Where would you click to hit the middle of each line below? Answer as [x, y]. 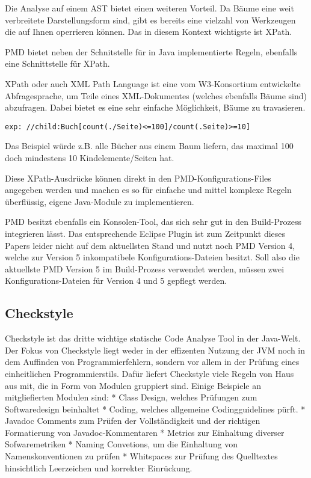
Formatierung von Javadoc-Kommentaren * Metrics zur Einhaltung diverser [145, 432]
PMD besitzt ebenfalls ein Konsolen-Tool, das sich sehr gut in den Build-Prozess [153, 222]
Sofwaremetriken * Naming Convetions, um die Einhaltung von [121, 444]
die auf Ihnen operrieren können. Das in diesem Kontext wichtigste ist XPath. [149, 32]
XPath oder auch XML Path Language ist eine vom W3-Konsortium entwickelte [153, 83]
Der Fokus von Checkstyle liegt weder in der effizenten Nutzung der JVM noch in [155, 350]
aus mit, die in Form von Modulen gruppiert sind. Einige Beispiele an [133, 385]
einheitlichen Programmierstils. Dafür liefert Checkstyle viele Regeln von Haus [149, 373]
